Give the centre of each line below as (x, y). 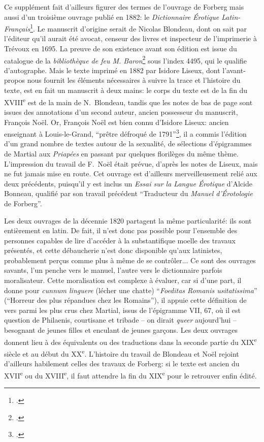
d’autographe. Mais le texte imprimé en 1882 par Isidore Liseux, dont (112, 70)
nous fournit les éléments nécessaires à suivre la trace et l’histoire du (134, 80)
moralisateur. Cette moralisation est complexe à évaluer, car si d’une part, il (123, 280)
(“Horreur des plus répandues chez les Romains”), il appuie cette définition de (125, 300)
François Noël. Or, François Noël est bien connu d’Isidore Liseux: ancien (117, 122)
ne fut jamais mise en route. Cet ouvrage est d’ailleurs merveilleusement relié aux (131, 173)
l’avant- (234, 70)
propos (14, 80)
